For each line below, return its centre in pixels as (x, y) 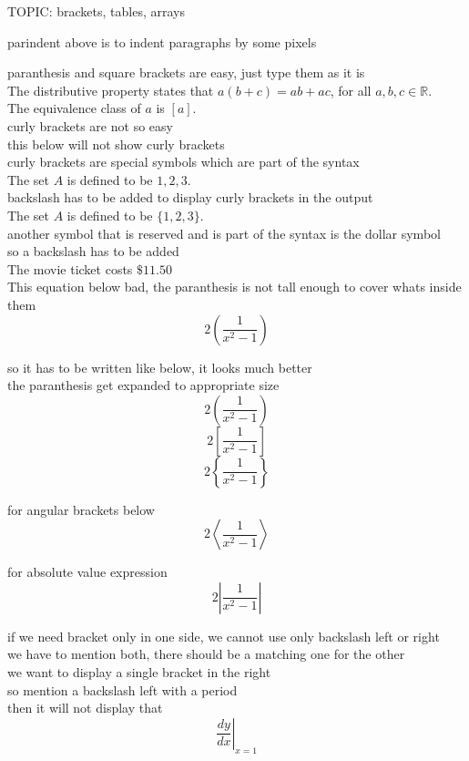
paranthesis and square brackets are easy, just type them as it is (186, 72)
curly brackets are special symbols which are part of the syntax (184, 162)
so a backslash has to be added (93, 251)
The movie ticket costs (70, 268)
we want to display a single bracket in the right (139, 672)
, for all (351, 90)
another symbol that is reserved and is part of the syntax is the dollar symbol (224, 233)
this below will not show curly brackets (116, 144)
